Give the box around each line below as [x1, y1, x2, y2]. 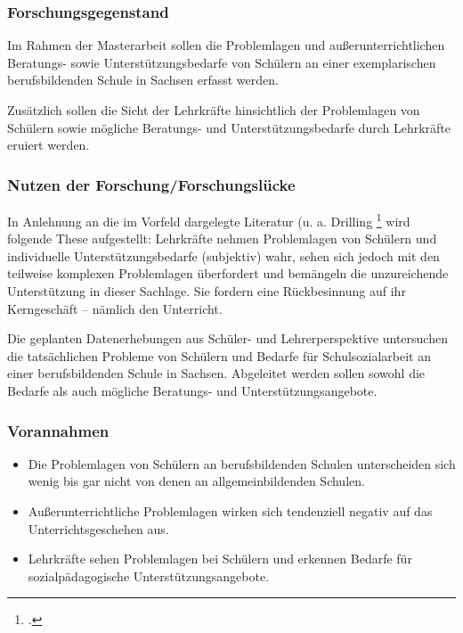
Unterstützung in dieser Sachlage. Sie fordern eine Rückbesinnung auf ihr [7, 282, 406, 300]
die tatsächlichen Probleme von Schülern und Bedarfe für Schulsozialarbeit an [7, 346, 431, 365]
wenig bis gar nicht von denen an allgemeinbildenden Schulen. [28, 472, 365, 490]
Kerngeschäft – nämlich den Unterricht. [7, 299, 223, 317]
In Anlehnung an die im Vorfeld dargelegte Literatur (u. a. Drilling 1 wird [7, 210, 410, 230]
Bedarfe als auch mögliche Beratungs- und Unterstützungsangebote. [7, 382, 378, 399]
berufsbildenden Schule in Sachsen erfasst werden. [7, 70, 279, 89]
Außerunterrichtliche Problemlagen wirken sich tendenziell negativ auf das [28, 502, 433, 520]
